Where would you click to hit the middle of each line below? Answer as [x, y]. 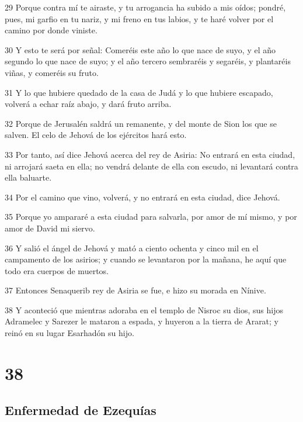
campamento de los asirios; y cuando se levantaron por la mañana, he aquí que [146, 259]
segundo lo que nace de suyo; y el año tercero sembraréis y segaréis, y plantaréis [148, 61]
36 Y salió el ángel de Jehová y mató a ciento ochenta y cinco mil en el [132, 248]
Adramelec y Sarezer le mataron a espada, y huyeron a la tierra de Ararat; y [142, 321]
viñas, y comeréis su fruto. [52, 72]
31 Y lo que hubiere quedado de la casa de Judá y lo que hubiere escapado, [139, 92]
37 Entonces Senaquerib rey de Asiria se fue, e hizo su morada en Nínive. [135, 290]
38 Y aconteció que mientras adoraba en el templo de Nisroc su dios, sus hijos [144, 309]
